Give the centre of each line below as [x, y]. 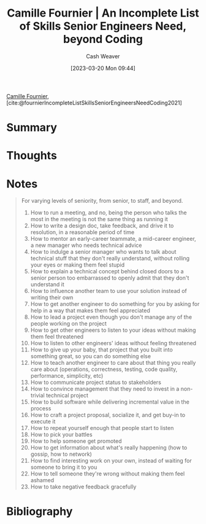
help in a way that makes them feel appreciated [90, 311]
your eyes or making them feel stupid [78, 265]
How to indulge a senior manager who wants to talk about [103, 252]
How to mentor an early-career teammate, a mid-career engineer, [113, 239]
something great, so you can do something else [91, 356]
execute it [43, 421]
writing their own [52, 297]
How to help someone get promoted [76, 441]
